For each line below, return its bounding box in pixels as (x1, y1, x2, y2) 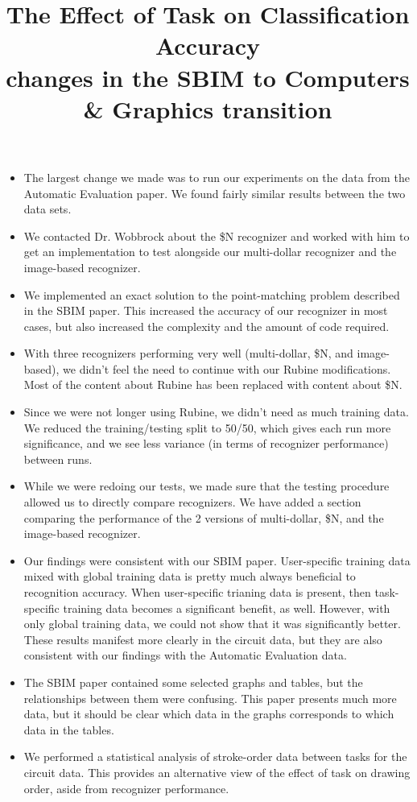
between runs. (23, 450, 93, 467)
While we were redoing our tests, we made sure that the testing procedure (23, 477, 390, 494)
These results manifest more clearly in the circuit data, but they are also (23, 630, 382, 647)
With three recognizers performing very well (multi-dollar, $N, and (23, 345, 353, 362)
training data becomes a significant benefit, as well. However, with (63, 599, 390, 616)
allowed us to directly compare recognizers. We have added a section (23, 494, 361, 511)
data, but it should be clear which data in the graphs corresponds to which (23, 705, 394, 722)
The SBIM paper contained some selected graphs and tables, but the (23, 673, 363, 690)
